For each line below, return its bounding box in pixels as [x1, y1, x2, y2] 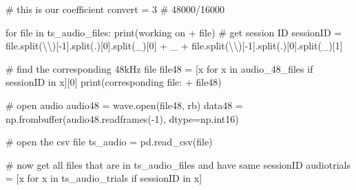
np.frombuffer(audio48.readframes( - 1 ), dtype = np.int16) [6, 111, 239, 126]
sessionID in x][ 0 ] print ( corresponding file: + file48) [6, 75, 222, 89]
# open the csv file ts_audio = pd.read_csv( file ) [6, 134, 213, 149]
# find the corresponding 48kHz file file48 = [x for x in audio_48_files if [6, 61, 313, 75]
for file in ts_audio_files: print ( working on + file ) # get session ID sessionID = [6, 25, 342, 39]
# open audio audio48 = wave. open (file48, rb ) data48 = [6, 97, 243, 112]
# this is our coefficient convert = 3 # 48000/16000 [6, 2, 224, 16]
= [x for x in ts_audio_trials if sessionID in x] [6, 171, 202, 185]
